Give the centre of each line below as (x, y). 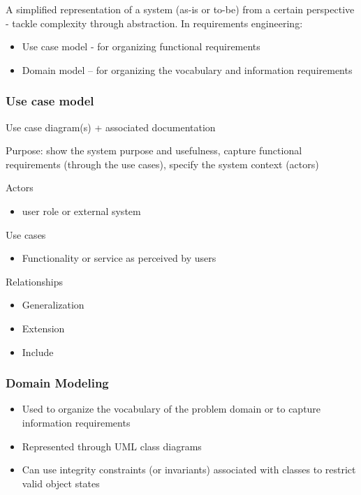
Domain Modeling (57, 383)
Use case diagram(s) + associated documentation (111, 127)
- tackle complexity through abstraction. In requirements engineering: (154, 23)
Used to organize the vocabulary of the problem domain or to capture (171, 409)
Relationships (35, 281)
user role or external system (81, 210)
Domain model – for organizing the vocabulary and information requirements (187, 69)
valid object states (61, 483)
